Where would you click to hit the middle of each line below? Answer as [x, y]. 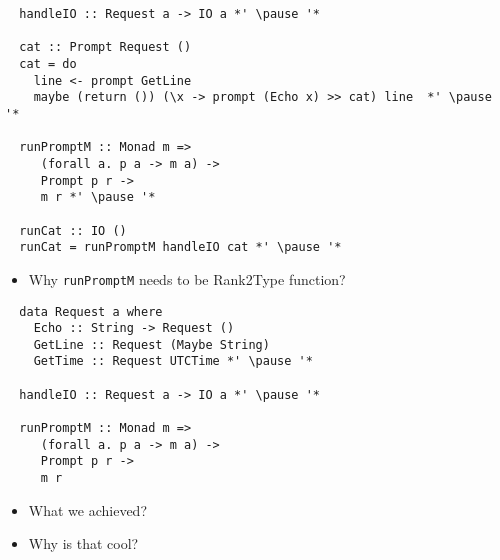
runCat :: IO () [73, 230]
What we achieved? [87, 509]
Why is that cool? [83, 543]
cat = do [48, 63]
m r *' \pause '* [98, 197]
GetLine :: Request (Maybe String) [151, 344]
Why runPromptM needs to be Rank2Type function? [187, 278]
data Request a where [91, 311]
